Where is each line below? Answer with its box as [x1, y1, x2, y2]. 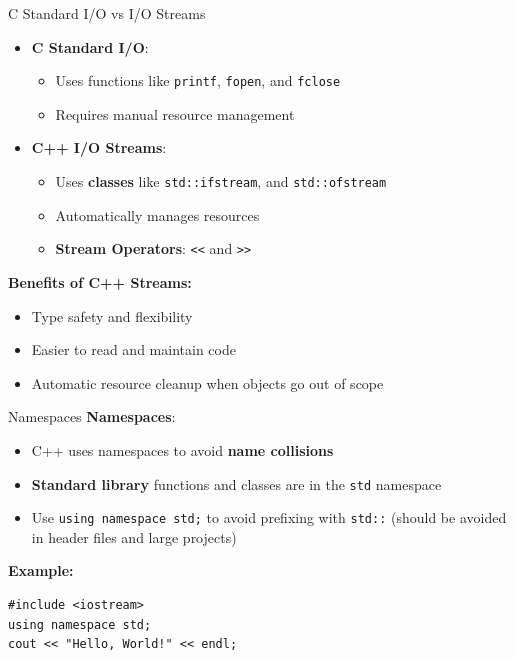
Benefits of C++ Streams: [8, 271, 192, 292]
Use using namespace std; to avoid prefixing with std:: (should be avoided [31, 507, 507, 528]
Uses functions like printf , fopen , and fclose [55, 70, 341, 91]
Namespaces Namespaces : [8, 406, 176, 427]
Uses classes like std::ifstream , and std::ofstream [55, 171, 387, 192]
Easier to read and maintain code [31, 339, 236, 360]
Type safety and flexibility [31, 305, 193, 326]
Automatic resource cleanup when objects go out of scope [31, 372, 384, 393]
